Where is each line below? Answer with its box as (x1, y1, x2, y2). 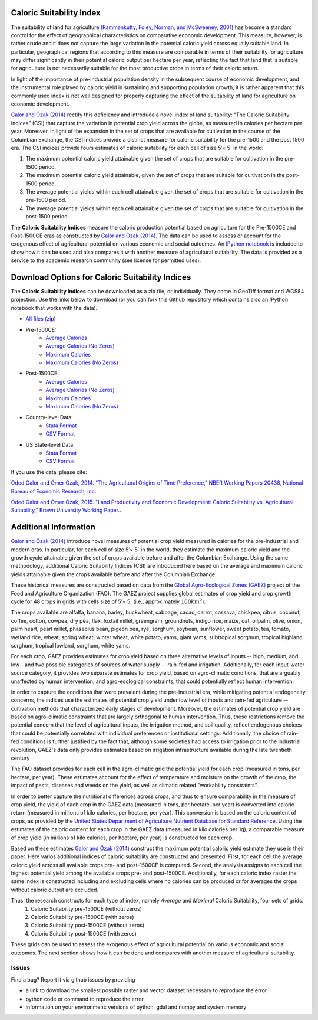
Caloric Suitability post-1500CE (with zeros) (31, 930, 137, 937)
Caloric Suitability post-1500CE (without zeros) (31, 921, 145, 929)
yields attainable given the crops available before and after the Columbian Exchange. (11, 570, 217, 578)
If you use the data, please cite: (11, 468, 88, 475)
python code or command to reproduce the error (25, 995, 144, 1002)
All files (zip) (25, 315, 56, 322)
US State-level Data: (25, 441, 75, 448)
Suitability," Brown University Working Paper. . (11, 506, 121, 514)
